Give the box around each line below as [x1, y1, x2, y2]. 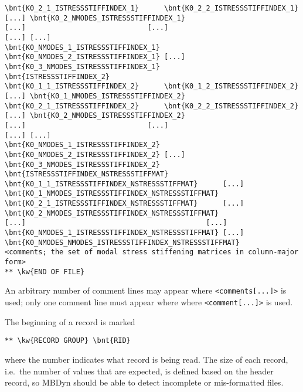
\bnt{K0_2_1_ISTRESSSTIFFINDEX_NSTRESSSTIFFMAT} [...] [5, 199, 244, 208]
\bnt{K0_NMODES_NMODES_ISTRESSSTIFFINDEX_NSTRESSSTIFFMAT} [5, 238, 240, 247]
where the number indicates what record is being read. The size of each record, [5, 353, 288, 365]
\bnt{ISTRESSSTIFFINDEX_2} [5, 72, 110, 81]
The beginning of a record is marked [5, 315, 135, 328]
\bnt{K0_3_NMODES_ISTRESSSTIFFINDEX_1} [5, 62, 160, 71]
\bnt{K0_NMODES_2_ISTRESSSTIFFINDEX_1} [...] [5, 53, 185, 62]
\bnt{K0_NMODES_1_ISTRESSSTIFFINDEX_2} [5, 141, 160, 149]
